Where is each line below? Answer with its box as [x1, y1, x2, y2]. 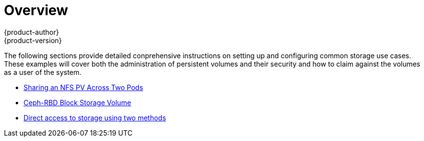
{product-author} [4, 27, 59, 36]
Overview [4, 2, 68, 19]
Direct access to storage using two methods [24, 113, 166, 122]
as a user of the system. [4, 68, 82, 76]
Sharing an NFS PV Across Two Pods [24, 83, 143, 92]
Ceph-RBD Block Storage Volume [24, 98, 131, 107]
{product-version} [4, 36, 62, 45]
